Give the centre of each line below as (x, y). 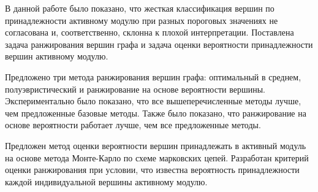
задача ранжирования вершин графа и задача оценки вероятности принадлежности (159, 44)
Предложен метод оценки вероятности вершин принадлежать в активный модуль (156, 145)
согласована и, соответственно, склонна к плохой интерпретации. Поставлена (150, 32)
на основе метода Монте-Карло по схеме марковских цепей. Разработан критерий (157, 157)
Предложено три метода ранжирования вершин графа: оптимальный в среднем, (153, 76)
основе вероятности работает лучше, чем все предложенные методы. (133, 125)
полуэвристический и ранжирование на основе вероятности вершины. (135, 89)
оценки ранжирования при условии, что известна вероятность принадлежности (152, 170)
